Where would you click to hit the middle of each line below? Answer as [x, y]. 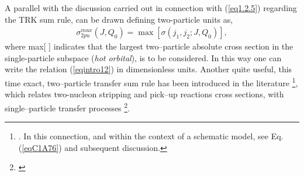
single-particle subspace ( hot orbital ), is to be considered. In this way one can [143, 57]
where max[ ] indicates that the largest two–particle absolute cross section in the [149, 46]
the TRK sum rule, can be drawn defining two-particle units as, [119, 19]
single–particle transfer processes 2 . [68, 107]
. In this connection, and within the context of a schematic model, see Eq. [151, 136]
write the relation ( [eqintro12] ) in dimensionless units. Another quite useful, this [148, 69]
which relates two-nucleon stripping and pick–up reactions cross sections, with [144, 94]
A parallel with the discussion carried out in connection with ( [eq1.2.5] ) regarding [151, 8]
